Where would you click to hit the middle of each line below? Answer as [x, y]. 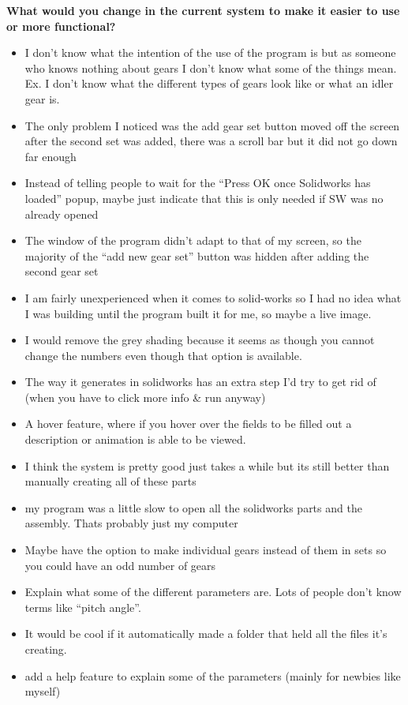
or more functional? [61, 26]
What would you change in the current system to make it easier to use [203, 10]
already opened [62, 214]
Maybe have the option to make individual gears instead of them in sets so [206, 550]
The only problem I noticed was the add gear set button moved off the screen [212, 125]
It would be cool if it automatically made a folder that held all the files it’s [206, 634]
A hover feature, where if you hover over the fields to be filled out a [188, 424]
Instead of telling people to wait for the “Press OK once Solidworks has [198, 183]
